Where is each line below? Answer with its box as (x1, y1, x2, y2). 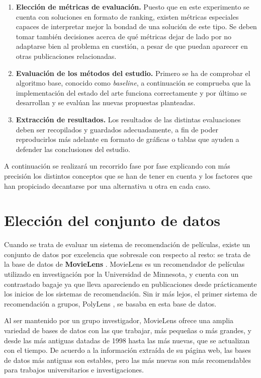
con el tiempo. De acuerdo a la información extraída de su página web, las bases (4, 345, 251, 355)
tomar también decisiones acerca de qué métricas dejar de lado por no (16, 31, 231, 41)
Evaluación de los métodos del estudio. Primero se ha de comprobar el (16, 67, 250, 78)
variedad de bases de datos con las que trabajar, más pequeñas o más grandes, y (4, 325, 251, 335)
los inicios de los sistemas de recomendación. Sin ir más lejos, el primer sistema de (4, 288, 257, 299)
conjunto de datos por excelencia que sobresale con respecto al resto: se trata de (4, 249, 250, 259)
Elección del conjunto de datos (4, 210, 221, 231)
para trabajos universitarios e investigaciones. (4, 364, 144, 375)
